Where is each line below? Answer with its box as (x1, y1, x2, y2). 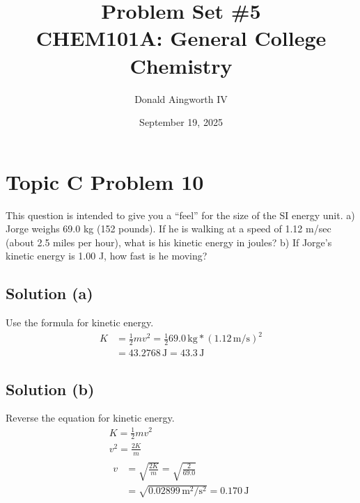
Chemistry (130, 51, 233, 79)
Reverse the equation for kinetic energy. (6, 410, 175, 425)
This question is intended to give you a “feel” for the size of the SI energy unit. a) (6, 207, 355, 222)
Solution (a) (6, 282, 93, 304)
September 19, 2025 (139, 115, 223, 129)
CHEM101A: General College (36, 24, 327, 52)
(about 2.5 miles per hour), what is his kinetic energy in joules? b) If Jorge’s (6, 234, 332, 249)
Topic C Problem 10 (6, 167, 204, 195)
